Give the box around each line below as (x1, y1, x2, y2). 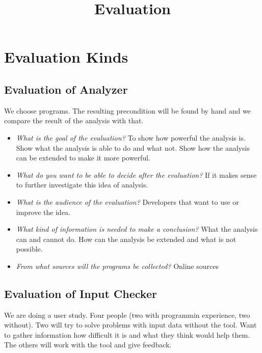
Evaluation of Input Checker (4, 285, 157, 301)
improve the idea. (16, 206, 71, 217)
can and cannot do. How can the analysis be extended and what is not (16, 233, 237, 244)
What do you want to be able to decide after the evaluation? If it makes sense (16, 169, 257, 180)
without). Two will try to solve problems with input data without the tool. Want (4, 319, 257, 330)
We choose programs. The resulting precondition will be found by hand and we (4, 105, 251, 116)
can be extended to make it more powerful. (16, 152, 150, 163)
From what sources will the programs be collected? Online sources (16, 260, 219, 271)
